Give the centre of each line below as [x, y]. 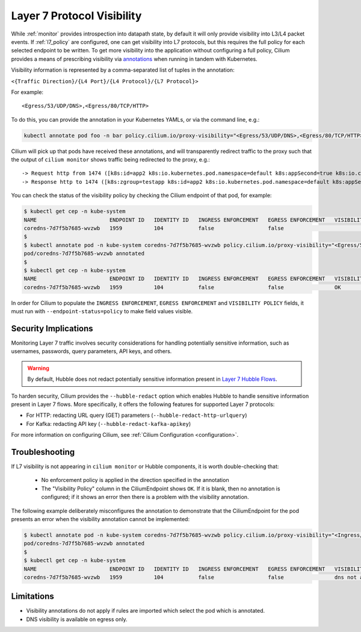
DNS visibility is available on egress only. [77, 619]
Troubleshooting [43, 452]
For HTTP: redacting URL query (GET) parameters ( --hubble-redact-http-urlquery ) [137, 415]
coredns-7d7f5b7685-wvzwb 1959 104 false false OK [182, 287]
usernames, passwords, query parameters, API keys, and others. [91, 351]
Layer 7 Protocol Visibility [76, 16]
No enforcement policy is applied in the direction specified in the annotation [135, 480]
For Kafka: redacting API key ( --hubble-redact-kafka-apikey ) [109, 424]
